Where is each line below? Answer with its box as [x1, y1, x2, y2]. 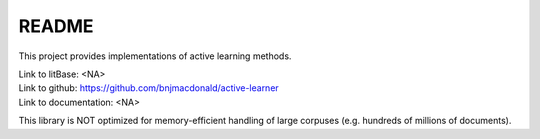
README [18, 15, 94, 37]
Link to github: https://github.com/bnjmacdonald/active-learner [18, 82, 279, 94]
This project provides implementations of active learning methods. [18, 50, 292, 62]
